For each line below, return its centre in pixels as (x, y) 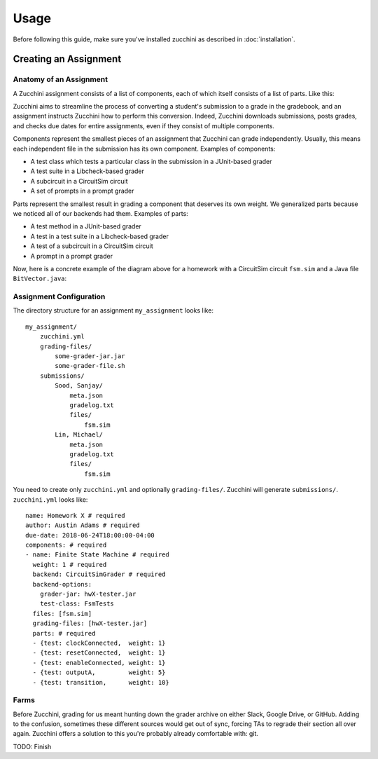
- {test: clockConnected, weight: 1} (99, 643)
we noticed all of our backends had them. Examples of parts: (100, 213)
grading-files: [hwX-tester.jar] (90, 623)
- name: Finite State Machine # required (97, 555)
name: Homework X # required (75, 515)
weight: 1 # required (70, 565)
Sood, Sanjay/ (79, 386)
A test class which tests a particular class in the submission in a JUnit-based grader (151, 162)
